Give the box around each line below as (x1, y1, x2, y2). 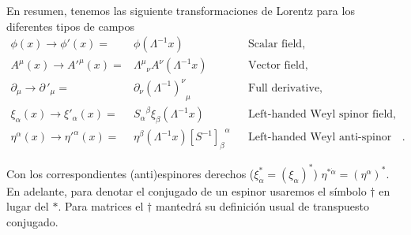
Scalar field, (248, 39, 306, 50)
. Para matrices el (58, 198, 144, 214)
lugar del (6, 198, 49, 214)
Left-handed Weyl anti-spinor (248, 132, 392, 144)
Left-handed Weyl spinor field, (248, 109, 397, 121)
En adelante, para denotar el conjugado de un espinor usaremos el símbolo (6, 182, 367, 199)
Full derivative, (248, 82, 323, 94)
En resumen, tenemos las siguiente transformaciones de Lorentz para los (6, 2, 355, 18)
